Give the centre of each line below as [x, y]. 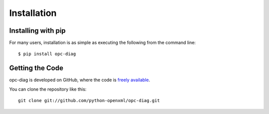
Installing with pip [37, 31]
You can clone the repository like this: [48, 89]
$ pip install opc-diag [47, 54]
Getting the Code [36, 68]
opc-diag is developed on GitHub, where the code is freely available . [80, 80]
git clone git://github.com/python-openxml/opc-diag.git [89, 101]
